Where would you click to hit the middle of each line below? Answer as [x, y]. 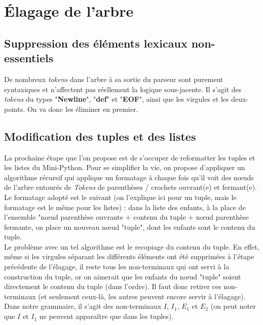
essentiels [29, 58]
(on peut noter [233, 306]
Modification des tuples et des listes [100, 136]
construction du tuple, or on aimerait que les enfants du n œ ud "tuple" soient [123, 276]
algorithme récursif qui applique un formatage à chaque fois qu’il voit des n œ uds [129, 177]
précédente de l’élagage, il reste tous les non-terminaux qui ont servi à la [117, 267]
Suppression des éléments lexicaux [96, 43]
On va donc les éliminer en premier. [83, 109]
